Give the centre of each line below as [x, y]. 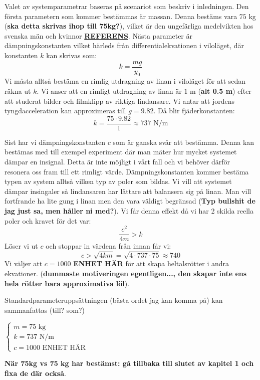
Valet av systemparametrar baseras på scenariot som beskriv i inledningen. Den [127, 6]
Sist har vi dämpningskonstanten [55, 142]
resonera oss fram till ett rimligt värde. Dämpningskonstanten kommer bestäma [127, 171]
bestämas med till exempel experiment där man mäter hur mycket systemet [121, 152]
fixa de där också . [35, 373]
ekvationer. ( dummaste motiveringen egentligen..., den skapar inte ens [126, 273]
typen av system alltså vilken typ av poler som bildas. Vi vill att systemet [118, 181]
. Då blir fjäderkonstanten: [194, 111]
